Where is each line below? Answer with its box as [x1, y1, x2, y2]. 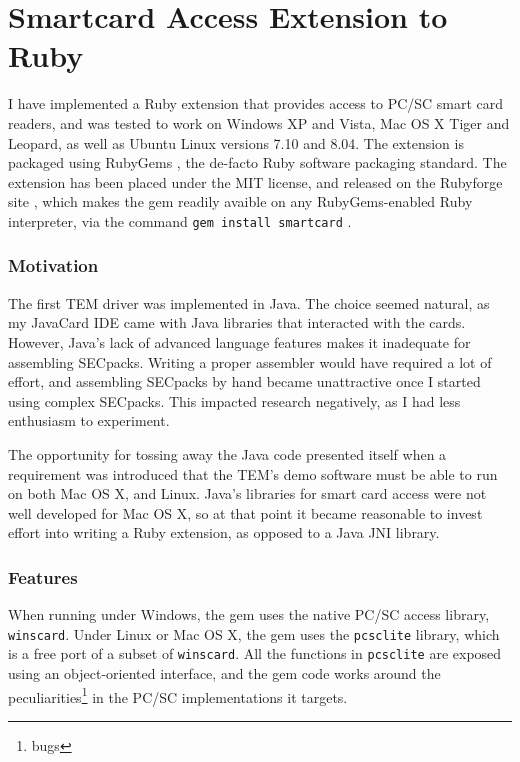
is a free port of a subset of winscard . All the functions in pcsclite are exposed [8, 643, 502, 664]
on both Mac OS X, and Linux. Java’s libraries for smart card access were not [8, 483, 487, 504]
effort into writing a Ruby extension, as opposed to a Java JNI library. [8, 522, 440, 543]
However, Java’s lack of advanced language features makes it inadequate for [8, 331, 471, 352]
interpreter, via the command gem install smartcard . [8, 210, 352, 231]
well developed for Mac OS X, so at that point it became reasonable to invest [8, 502, 483, 523]
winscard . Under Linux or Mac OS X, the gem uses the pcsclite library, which [8, 623, 500, 644]
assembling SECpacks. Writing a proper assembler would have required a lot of [8, 351, 492, 372]
